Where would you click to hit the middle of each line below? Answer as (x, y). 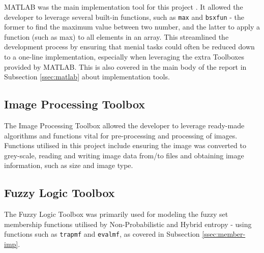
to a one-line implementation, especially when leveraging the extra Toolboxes (124, 57)
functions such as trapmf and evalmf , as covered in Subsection (102, 234)
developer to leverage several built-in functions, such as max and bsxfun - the (124, 17)
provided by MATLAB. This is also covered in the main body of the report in (125, 66)
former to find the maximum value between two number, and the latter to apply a (132, 27)
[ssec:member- (224, 234)
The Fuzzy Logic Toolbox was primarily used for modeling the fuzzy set (116, 214)
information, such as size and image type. (69, 165)
